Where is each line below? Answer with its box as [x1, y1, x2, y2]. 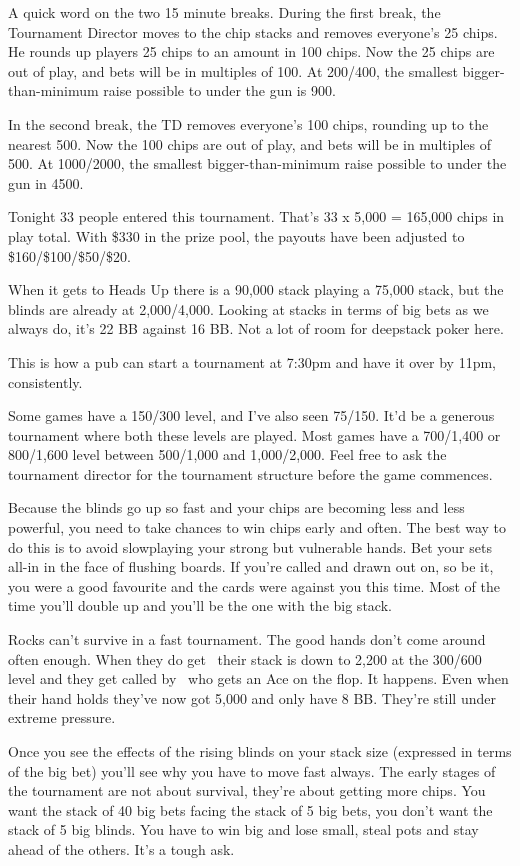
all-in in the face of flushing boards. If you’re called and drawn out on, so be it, [8, 556, 494, 577]
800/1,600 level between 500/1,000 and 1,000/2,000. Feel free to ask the [8, 444, 447, 465]
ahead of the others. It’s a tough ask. [8, 838, 235, 859]
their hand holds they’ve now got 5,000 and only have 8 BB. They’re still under [8, 687, 496, 708]
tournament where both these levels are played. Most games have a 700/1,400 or [8, 424, 501, 445]
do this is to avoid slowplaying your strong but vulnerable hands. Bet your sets [8, 536, 492, 557]
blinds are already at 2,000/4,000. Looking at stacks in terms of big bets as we [8, 298, 489, 319]
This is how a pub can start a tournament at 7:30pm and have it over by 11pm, [8, 351, 496, 372]
